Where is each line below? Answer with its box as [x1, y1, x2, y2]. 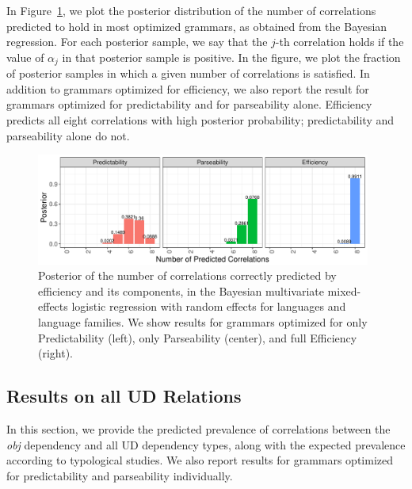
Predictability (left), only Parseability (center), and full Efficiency [38, 329, 357, 346]
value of [6, 48, 44, 65]
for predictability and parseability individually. [6, 467, 233, 483]
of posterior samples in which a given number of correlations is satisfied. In [6, 65, 370, 82]
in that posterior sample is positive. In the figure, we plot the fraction [62, 48, 401, 65]
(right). [38, 345, 74, 361]
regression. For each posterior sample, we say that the [6, 33, 268, 50]
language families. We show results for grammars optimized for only [38, 313, 368, 330]
